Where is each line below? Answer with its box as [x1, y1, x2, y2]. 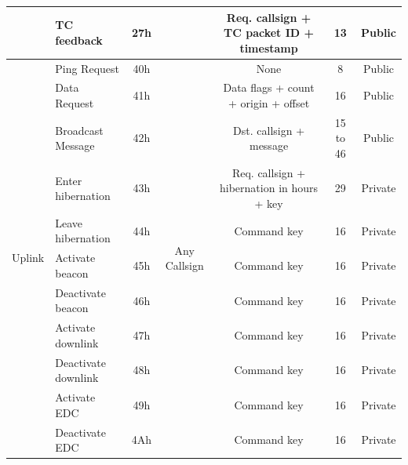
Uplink [12, 249, 45, 266]
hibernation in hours [220, 180, 319, 196]
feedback [55, 31, 103, 48]
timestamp [239, 39, 298, 56]
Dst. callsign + [233, 122, 305, 138]
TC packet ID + [224, 24, 315, 41]
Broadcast [55, 122, 104, 138]
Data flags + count [223, 79, 315, 96]
